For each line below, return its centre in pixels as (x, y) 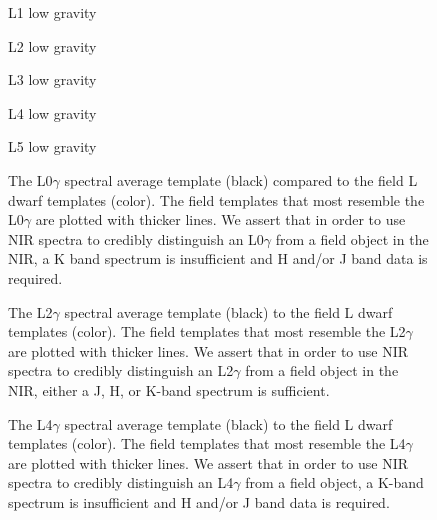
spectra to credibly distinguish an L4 (121, 482)
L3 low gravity (52, 79)
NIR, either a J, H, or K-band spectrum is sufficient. (169, 389)
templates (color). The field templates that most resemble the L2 (207, 331)
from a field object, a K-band (334, 482)
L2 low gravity (52, 45)
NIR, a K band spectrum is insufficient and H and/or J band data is (218, 258)
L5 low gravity (52, 146)
